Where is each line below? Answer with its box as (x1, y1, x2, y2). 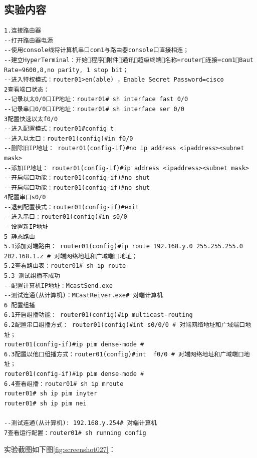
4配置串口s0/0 (4, 194, 46, 201)
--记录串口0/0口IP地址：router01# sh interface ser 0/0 (4, 105, 184, 113)
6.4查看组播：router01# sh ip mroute (4, 380, 124, 387)
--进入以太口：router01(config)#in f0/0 (4, 135, 133, 142)
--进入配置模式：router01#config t (4, 125, 114, 133)
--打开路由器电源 (4, 37, 53, 44)
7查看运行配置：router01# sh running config (4, 429, 146, 436)
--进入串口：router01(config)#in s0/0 (4, 213, 127, 221)
